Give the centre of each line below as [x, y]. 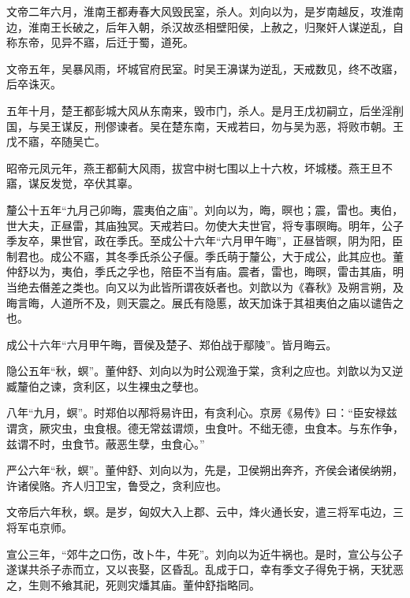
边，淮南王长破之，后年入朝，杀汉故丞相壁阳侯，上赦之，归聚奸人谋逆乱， [199, 26]
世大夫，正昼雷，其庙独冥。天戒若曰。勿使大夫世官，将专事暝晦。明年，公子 [205, 225]
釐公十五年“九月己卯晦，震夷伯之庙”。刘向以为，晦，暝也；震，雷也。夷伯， [205, 209]
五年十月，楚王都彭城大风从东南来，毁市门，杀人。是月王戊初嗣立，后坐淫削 [205, 110]
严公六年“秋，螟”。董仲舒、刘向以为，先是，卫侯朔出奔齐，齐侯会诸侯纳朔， [205, 470]
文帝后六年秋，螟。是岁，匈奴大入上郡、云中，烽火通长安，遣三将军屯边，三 [205, 512]
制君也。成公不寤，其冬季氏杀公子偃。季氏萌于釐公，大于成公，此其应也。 [199, 256]
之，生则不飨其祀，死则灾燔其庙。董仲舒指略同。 [133, 584]
